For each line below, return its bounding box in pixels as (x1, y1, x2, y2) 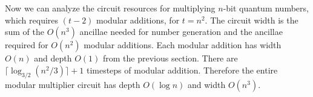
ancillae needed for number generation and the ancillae (79, 25, 283, 38)
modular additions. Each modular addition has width (84, 39, 282, 51)
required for (5, 39, 48, 51)
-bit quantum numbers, (223, 2, 309, 14)
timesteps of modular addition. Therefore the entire (86, 63, 278, 76)
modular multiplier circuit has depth (5, 78, 140, 90)
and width (188, 78, 226, 90)
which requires (5, 13, 59, 26)
